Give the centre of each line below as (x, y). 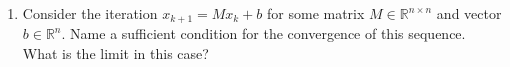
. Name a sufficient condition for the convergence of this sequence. (263, 33)
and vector (469, 13)
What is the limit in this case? (115, 53)
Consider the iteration (90, 13)
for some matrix (316, 13)
